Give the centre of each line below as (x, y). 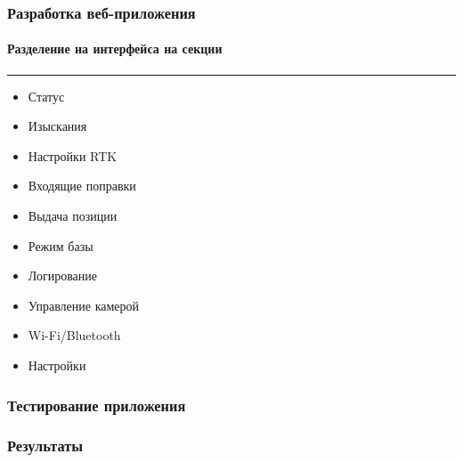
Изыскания (57, 126)
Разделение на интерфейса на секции (115, 49)
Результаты (45, 446)
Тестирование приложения (97, 405)
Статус (46, 96)
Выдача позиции (73, 216)
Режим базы (61, 245)
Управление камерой (84, 305)
